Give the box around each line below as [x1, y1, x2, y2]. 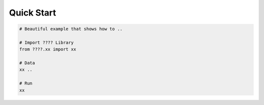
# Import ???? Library [19, 39, 74, 45]
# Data [19, 60, 35, 66]
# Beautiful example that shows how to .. [19, 26, 123, 32]
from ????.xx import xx [19, 47, 77, 52]
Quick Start [9, 7, 56, 18]
